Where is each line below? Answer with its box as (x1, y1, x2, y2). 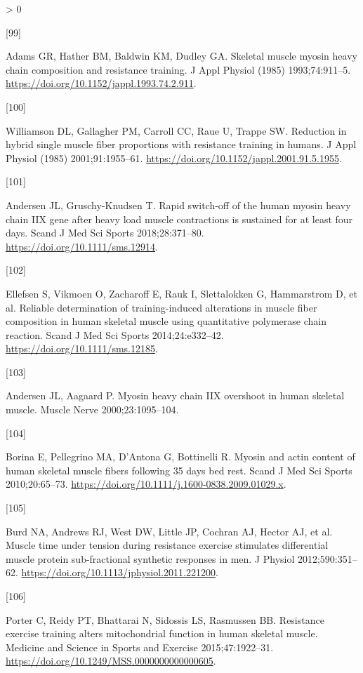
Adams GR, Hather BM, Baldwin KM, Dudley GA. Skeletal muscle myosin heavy (6, 48, 357, 63)
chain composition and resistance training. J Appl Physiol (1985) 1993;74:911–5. (6, 62, 351, 76)
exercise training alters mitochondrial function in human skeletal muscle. (6, 626, 318, 641)
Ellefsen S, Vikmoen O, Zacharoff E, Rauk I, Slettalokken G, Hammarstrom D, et (6, 286, 357, 300)
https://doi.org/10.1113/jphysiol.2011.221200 (21, 565, 216, 580)
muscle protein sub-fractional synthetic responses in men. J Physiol (6, 551, 295, 566)
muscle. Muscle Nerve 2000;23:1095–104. (6, 402, 179, 417)
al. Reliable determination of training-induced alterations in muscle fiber (6, 300, 317, 314)
